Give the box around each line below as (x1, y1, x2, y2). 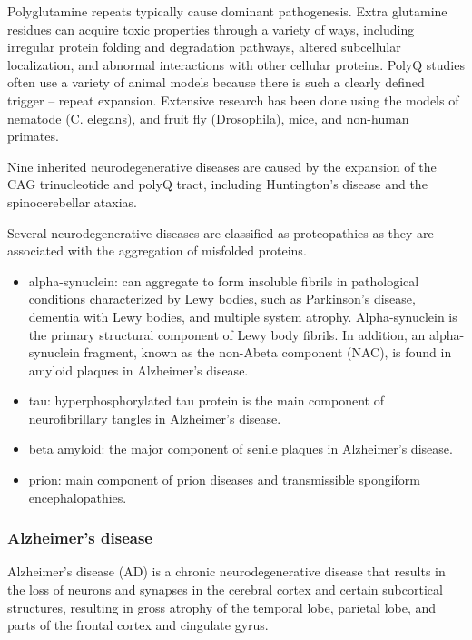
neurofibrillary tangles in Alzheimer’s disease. (28, 408, 281, 427)
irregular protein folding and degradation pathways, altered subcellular (7, 37, 401, 56)
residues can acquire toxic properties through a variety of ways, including (7, 19, 415, 38)
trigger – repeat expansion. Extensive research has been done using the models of (7, 90, 459, 109)
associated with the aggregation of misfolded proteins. (7, 241, 307, 260)
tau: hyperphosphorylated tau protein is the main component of (28, 391, 384, 410)
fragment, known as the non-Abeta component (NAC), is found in (84, 343, 452, 362)
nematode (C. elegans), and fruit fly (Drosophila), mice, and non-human (7, 108, 409, 127)
